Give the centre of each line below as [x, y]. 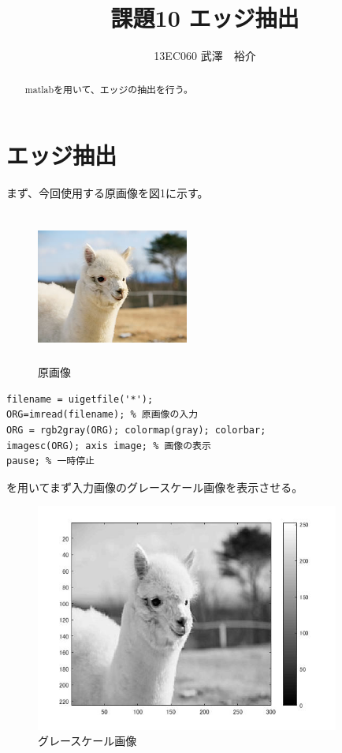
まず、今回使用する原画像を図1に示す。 [108, 193]
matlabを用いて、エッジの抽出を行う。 [109, 89]
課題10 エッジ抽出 [205, 18]
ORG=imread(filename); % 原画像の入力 [102, 415]
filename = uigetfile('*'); [80, 399]
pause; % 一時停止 [50, 461]
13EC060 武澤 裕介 [205, 56]
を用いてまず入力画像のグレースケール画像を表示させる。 [155, 487]
